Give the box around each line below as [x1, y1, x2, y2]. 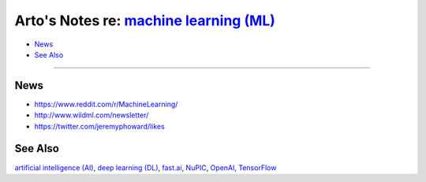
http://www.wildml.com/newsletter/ [34, 110, 149, 120]
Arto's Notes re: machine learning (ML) [14, 12, 276, 29]
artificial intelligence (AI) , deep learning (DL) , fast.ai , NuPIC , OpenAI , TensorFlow [14, 162, 277, 173]
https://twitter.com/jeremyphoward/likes [34, 121, 165, 131]
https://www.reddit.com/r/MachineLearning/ [34, 99, 178, 109]
